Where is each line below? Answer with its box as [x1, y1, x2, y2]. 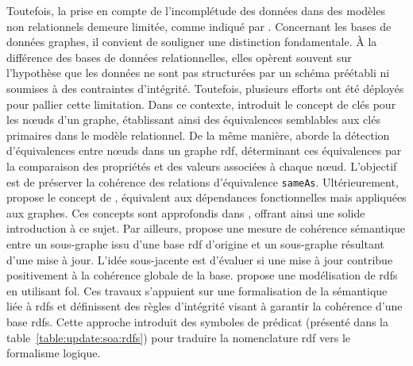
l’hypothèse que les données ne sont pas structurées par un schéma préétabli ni [6, 64, 390, 81]
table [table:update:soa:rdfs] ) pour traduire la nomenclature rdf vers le [6, 329, 351, 345]
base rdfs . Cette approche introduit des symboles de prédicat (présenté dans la [6, 313, 389, 329]
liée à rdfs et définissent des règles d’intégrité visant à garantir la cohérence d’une [6, 298, 403, 314]
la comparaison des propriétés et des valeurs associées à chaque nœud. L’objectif [6, 157, 397, 174]
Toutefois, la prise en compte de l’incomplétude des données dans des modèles [6, 2, 385, 18]
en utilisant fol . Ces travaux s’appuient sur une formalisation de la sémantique [6, 282, 388, 299]
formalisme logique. [6, 345, 101, 361]
